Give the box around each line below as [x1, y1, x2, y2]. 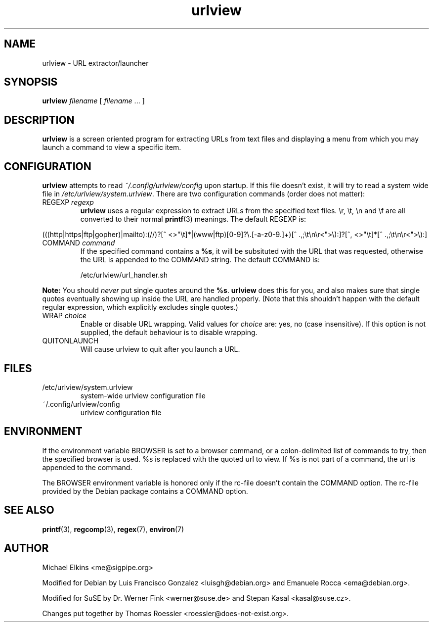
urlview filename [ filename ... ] [42, 96, 145, 105]
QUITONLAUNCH [42, 337, 99, 345]
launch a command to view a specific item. [42, 143, 181, 152]
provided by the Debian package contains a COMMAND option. [42, 486, 248, 495]
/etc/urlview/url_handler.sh [80, 271, 168, 280]
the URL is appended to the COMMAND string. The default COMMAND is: [80, 255, 320, 264]
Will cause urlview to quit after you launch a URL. [80, 345, 240, 354]
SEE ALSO [4, 504, 54, 517]
